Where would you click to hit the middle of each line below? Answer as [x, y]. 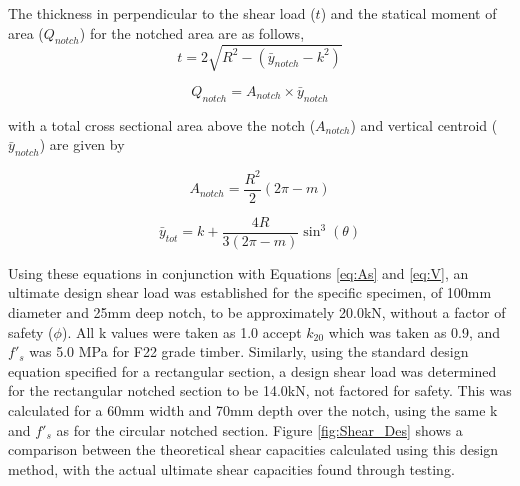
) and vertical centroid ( [424, 124]
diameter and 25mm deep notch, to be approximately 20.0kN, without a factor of [257, 311]
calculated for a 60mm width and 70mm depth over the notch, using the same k [253, 409]
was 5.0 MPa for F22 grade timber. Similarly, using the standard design [249, 351]
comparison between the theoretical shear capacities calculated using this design [253, 449]
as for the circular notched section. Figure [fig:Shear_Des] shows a [259, 429]
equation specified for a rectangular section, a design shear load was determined [252, 370]
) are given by [82, 144]
